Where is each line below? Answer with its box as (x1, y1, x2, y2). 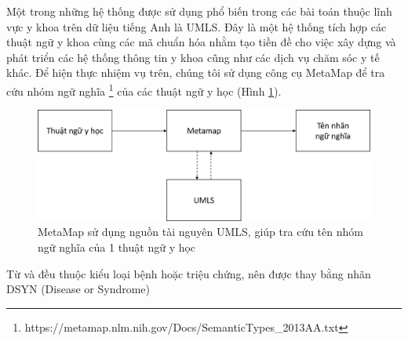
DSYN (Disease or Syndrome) (6, 281, 151, 297)
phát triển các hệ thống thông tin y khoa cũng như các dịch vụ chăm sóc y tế (6, 49, 380, 65)
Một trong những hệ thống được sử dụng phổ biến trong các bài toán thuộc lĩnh (6, 3, 392, 19)
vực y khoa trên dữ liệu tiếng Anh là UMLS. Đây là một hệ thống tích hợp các (6, 18, 387, 34)
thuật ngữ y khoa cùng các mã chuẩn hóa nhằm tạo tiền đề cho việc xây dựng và (6, 34, 396, 50)
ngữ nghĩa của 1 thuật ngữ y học (38, 239, 196, 256)
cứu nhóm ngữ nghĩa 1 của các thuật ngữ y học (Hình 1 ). (6, 80, 282, 99)
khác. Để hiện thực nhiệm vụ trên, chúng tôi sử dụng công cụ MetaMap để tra (6, 64, 385, 81)
